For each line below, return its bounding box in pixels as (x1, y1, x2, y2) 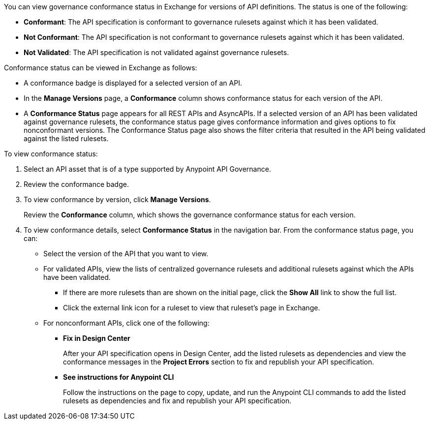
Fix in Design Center (63, 334, 130, 342)
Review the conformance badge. (24, 180, 129, 188)
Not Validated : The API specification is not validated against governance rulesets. (24, 48, 289, 57)
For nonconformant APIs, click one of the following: (43, 319, 210, 327)
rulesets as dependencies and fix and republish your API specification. (63, 396, 292, 405)
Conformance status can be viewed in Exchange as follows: (4, 63, 197, 72)
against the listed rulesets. (24, 134, 109, 143)
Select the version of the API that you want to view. (43, 249, 209, 258)
